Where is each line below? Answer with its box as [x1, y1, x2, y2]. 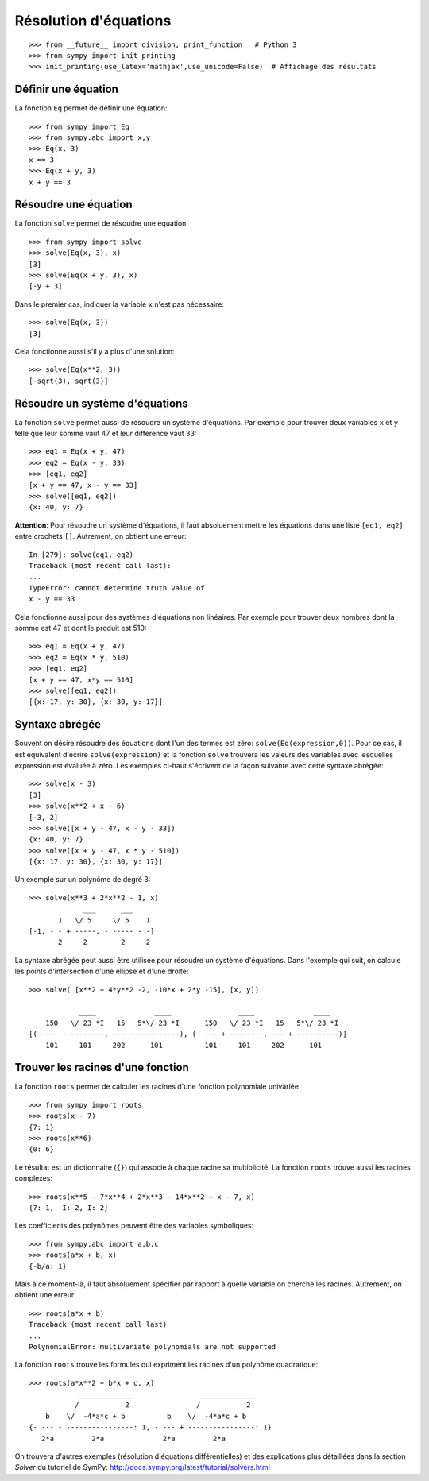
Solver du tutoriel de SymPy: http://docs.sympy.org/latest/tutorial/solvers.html [14, 1463, 270, 1472]
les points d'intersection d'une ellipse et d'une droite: [14, 966, 189, 976]
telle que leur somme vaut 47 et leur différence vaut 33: [14, 429, 197, 439]
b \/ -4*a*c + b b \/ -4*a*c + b [44, 1411, 247, 1421]
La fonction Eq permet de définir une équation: [14, 103, 168, 113]
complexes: [14, 1174, 53, 1183]
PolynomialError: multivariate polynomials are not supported [29, 1342, 276, 1351]
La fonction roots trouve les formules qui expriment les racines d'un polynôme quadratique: [14, 1359, 319, 1370]
